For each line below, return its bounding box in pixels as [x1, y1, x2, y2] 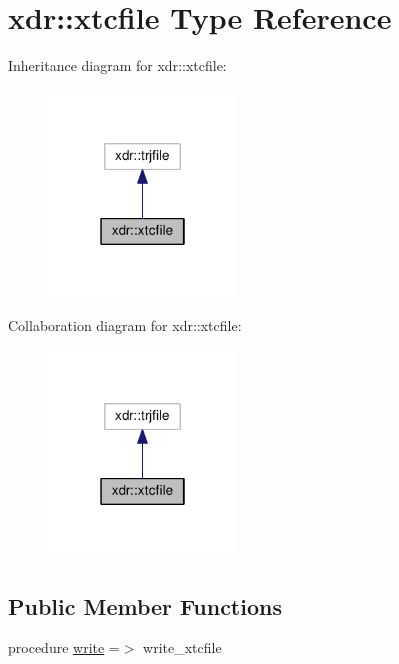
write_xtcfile [143, 637, 222, 658]
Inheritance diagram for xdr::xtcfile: [8, 55, 227, 76]
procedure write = [8, 637, 120, 658]
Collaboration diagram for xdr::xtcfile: [8, 315, 242, 336]
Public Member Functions [8, 590, 282, 621]
